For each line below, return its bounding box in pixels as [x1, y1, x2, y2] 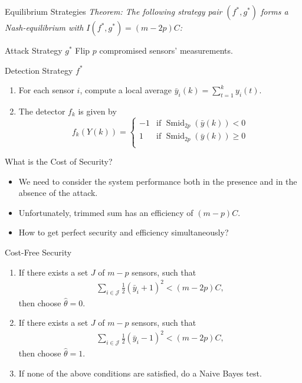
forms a [261, 5, 288, 17]
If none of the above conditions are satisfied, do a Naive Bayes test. [18, 366, 262, 379]
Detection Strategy [5, 64, 73, 76]
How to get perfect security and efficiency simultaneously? [18, 226, 229, 238]
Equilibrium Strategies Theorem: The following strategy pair [5, 5, 222, 17]
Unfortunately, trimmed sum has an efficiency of [18, 206, 193, 218]
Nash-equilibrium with [5, 21, 84, 33]
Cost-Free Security [5, 246, 72, 258]
